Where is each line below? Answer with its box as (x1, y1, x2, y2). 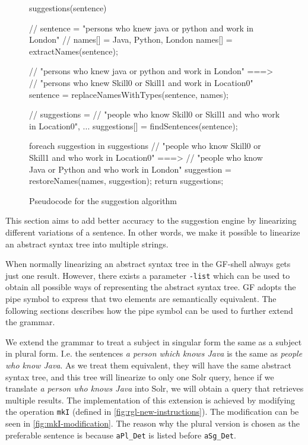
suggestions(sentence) (29, 2, 107, 14)
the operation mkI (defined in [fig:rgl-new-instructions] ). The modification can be (5, 405, 299, 418)
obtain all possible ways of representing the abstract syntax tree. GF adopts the (5, 281, 296, 293)
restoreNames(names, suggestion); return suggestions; (29, 174, 224, 187)
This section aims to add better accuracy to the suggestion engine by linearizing (5, 214, 297, 227)
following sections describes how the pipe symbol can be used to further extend (5, 304, 293, 316)
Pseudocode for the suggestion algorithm (29, 194, 177, 206)
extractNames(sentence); (29, 44, 118, 57)
